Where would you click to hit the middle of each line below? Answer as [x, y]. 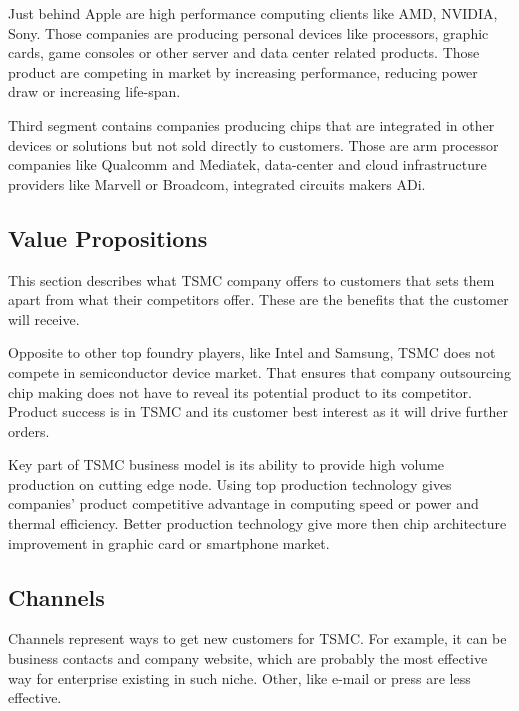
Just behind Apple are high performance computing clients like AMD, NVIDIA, [253, 13]
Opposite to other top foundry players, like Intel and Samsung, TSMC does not [252, 352]
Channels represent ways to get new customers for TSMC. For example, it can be [257, 638]
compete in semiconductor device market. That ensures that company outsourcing [259, 371]
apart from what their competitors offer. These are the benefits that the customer [258, 299]
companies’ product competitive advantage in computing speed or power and [243, 503]
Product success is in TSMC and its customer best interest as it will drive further [258, 411]
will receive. [44, 318]
